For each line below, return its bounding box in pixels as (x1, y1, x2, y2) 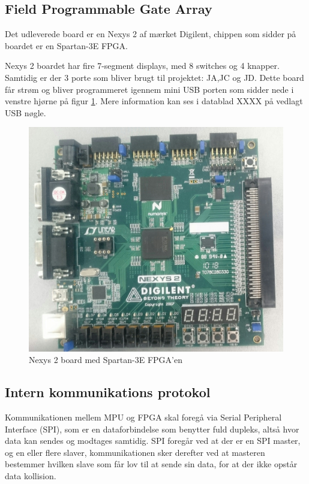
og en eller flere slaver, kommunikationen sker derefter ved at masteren (5, 446, 265, 458)
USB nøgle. (5, 106, 46, 119)
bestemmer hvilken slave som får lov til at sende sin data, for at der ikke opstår (5, 458, 298, 470)
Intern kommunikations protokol (5, 383, 211, 401)
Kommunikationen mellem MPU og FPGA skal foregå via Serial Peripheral (5, 411, 282, 423)
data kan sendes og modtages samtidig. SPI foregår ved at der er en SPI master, (5, 434, 301, 447)
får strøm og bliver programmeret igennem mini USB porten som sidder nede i (5, 83, 294, 95)
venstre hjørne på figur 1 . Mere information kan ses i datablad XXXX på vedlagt (5, 95, 303, 107)
